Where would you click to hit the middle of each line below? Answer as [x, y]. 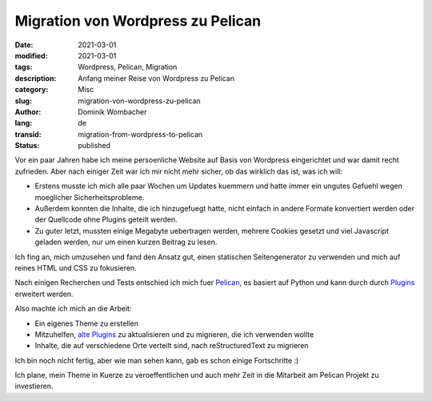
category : [32, 90]
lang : [24, 123]
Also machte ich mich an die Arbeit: [73, 309]
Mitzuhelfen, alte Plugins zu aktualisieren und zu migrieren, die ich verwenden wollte [174, 334]
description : [36, 78]
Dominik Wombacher [112, 111]
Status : [27, 146]
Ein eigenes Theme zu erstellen [87, 323]
